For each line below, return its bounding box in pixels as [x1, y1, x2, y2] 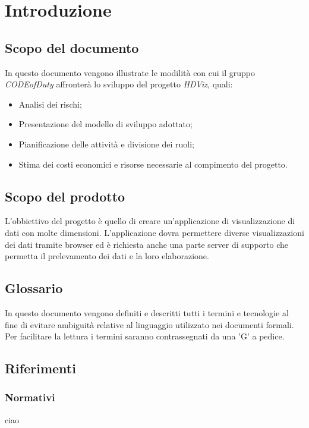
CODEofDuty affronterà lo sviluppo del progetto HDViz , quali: [5, 78, 233, 90]
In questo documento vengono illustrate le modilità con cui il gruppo [5, 66, 256, 78]
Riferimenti [5, 359, 76, 377]
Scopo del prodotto [5, 187, 125, 205]
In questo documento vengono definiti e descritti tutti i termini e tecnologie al [5, 306, 289, 319]
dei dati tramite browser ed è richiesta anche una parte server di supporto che [5, 238, 288, 250]
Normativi [5, 390, 55, 405]
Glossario [5, 279, 63, 297]
